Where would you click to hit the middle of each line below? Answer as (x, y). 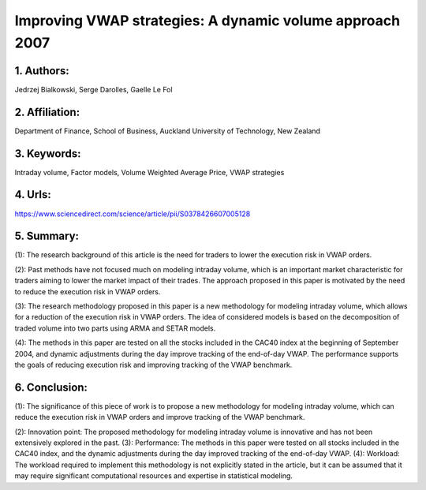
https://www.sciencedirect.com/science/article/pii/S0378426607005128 (133, 214)
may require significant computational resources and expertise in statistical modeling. (154, 476)
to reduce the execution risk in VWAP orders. (88, 291)
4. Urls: (33, 195)
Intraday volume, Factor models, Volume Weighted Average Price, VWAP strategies (149, 172)
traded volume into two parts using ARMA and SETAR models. (115, 328)
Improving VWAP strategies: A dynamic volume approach (207, 21)
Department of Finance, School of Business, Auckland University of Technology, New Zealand (168, 131)
